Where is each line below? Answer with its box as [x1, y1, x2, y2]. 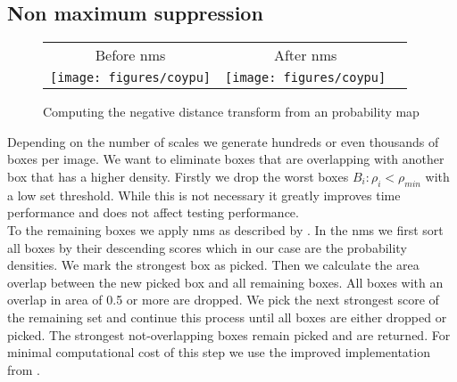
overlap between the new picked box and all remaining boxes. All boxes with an [7, 272, 444, 291]
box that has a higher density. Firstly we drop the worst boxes [7, 167, 349, 185]
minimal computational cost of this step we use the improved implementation [7, 343, 430, 362]
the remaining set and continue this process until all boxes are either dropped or [7, 307, 447, 326]
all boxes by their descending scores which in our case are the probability [7, 238, 407, 256]
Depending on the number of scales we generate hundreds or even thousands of [7, 132, 439, 150]
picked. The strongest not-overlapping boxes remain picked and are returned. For [7, 325, 451, 344]
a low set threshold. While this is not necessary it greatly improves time [7, 185, 401, 204]
